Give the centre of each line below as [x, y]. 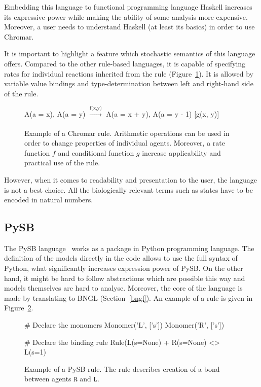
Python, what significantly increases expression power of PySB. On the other [124, 268]
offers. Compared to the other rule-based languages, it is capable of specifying [125, 63]
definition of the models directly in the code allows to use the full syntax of [121, 258]
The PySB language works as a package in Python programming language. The [129, 248]
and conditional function [96, 152]
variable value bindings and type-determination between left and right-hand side [129, 83]
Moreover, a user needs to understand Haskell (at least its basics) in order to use [129, 27]
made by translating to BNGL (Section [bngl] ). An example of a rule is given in [128, 297]
